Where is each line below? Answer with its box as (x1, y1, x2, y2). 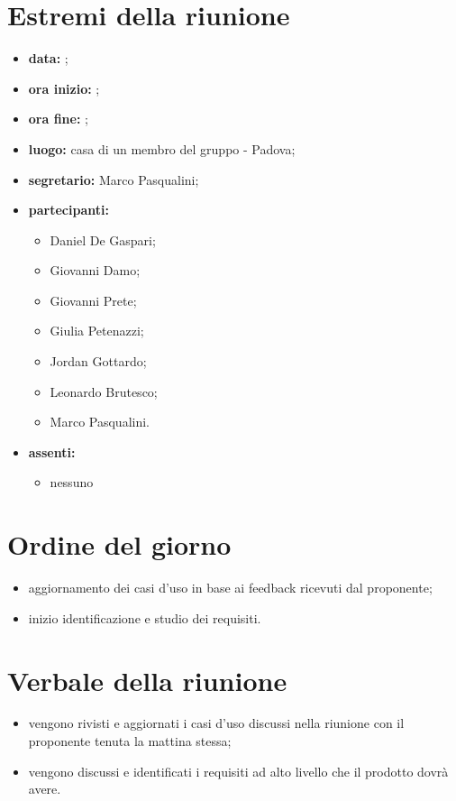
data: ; (28, 49, 68, 68)
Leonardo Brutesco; (50, 382, 158, 400)
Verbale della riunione (7, 661, 287, 698)
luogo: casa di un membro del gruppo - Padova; (28, 139, 296, 158)
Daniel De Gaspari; (50, 230, 156, 249)
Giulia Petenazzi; (50, 321, 144, 340)
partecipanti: (28, 200, 109, 219)
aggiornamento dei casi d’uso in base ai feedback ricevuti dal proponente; (28, 578, 433, 597)
